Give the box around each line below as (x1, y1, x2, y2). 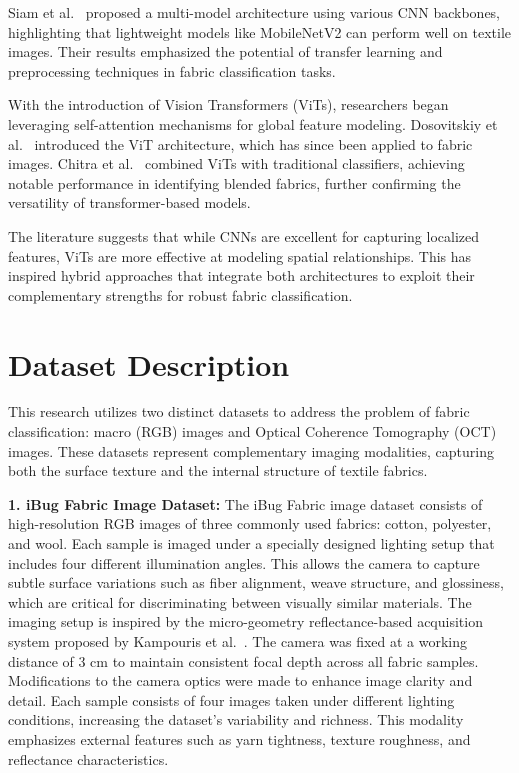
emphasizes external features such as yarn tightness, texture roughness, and (8, 728, 471, 749)
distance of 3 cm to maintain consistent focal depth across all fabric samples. (8, 650, 479, 671)
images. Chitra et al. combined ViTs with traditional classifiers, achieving (8, 153, 465, 174)
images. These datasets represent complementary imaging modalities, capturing (8, 440, 494, 461)
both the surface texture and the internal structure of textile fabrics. (8, 460, 428, 481)
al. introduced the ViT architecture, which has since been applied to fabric (8, 133, 473, 154)
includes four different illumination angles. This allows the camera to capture (8, 552, 480, 573)
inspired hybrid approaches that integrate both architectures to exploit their (8, 265, 475, 286)
